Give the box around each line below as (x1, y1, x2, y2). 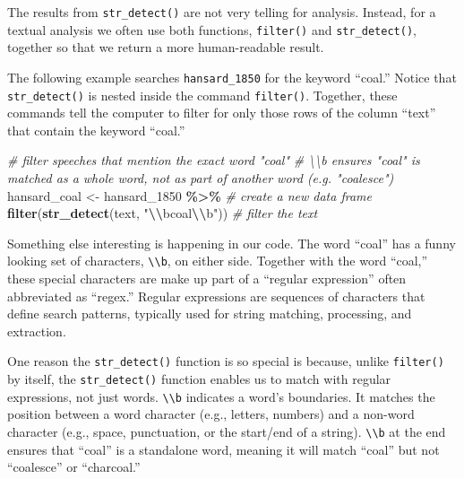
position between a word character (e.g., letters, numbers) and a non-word (7, 405, 415, 423)
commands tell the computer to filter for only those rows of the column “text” (7, 103, 436, 122)
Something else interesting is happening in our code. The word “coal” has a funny (7, 233, 456, 252)
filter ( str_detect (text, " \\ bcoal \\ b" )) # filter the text (7, 204, 318, 222)
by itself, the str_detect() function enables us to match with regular (7, 370, 391, 388)
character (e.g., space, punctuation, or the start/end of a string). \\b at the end (7, 422, 446, 440)
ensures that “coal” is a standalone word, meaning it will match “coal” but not (7, 440, 440, 458)
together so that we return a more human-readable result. (7, 38, 324, 57)
